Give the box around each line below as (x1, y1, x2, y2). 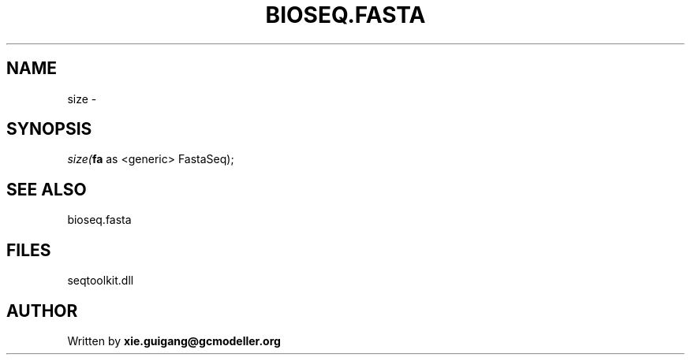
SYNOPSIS (6, 119, 92, 140)
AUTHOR (6, 300, 78, 321)
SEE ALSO (6, 179, 87, 199)
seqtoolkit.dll (67, 274, 134, 288)
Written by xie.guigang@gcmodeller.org (67, 333, 281, 348)
